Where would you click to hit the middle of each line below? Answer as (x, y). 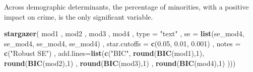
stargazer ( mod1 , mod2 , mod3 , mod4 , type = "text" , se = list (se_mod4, (124, 33)
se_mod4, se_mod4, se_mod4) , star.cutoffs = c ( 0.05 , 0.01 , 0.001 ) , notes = (122, 43)
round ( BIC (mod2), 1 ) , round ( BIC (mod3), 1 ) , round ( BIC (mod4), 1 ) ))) (120, 63)
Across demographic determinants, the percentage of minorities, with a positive (126, 7)
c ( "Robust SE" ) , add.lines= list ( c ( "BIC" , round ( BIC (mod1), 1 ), (104, 53)
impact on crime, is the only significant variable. (79, 16)
